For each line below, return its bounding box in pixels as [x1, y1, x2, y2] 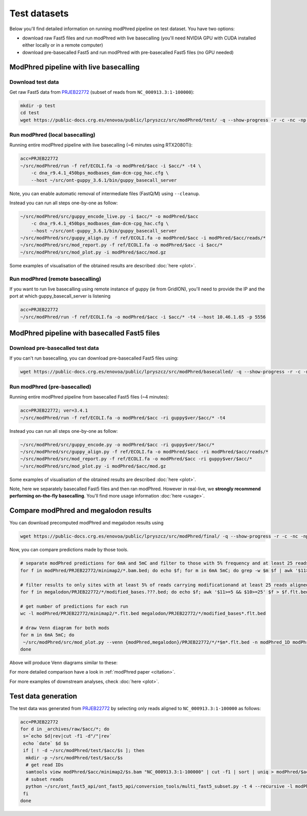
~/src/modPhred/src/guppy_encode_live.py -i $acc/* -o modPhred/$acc [20, 213, 199, 219]
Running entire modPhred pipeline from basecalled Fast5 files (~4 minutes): [9, 394, 169, 400]
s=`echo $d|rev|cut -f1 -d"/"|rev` [23, 733, 113, 739]
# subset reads [26, 776, 64, 782]
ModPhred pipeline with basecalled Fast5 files [9, 329, 160, 338]
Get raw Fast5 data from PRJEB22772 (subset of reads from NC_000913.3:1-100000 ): [9, 89, 194, 95]
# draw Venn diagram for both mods [20, 625, 109, 631]
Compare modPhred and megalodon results [9, 506, 152, 515]
